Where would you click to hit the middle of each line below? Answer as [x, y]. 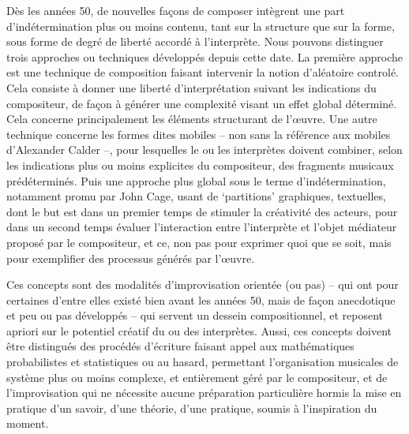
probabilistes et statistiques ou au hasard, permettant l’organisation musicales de [203, 362]
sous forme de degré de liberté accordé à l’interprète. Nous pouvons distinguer [195, 41]
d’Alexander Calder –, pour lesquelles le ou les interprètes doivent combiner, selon [204, 150]
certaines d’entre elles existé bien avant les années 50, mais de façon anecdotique [201, 299]
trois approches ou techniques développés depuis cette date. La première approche [205, 56]
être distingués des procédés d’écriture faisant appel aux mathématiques [180, 346]
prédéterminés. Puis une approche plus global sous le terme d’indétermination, [196, 180]
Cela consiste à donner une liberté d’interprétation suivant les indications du [191, 87]
